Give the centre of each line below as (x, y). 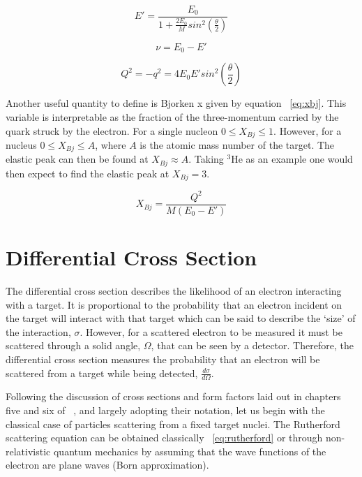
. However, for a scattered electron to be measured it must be (211, 331)
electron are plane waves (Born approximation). (107, 465)
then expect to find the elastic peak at (88, 173)
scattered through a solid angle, (73, 345)
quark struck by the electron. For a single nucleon (112, 130)
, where (111, 145)
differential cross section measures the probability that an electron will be (163, 359)
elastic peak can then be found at (77, 159)
